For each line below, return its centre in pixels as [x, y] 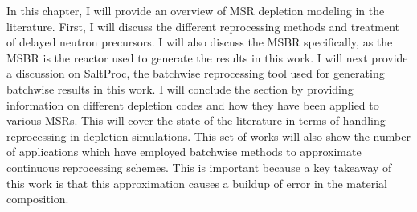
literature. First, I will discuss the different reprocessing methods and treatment [203, 26]
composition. [38, 199]
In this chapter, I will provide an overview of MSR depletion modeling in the [196, 10]
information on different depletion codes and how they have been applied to [193, 104]
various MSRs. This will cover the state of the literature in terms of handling [196, 120]
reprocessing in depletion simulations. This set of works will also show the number [208, 136]
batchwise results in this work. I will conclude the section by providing [180, 88]
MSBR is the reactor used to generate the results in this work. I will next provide [207, 57]
